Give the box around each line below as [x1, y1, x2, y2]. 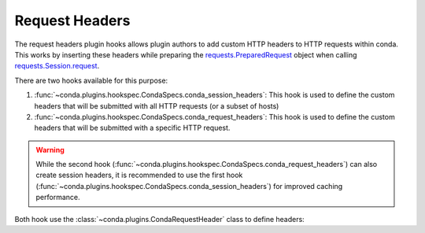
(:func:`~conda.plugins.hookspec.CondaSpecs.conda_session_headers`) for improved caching [35, 181, 343, 190]
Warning [35, 145, 65, 154]
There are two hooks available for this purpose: [14, 76, 168, 85]
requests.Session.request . [14, 61, 100, 71]
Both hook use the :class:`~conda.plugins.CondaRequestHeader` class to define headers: [14, 214, 305, 224]
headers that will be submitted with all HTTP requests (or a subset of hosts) [34, 101, 279, 110]
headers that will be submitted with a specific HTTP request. [34, 123, 231, 133]
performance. [35, 193, 80, 202]
